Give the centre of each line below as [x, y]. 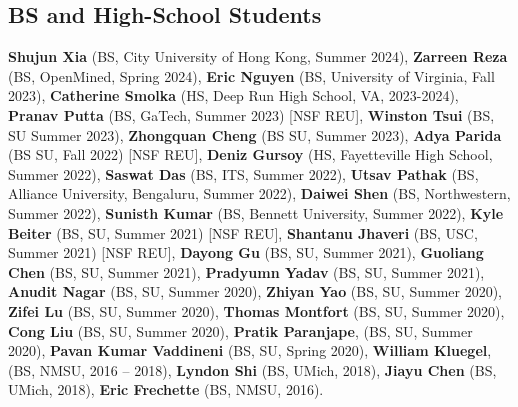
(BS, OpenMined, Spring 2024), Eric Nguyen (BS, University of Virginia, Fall [251, 75]
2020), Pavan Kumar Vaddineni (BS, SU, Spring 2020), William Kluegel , [250, 350]
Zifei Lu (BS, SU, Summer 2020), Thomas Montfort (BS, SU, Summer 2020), [256, 310]
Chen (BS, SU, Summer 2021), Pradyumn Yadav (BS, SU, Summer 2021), [246, 271]
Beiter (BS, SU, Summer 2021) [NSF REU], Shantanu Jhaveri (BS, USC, [243, 232]
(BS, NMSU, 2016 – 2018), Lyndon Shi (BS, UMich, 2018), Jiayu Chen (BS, [252, 369]
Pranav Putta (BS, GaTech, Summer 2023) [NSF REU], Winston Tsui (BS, [251, 114]
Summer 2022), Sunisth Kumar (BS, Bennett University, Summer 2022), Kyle [256, 212]
